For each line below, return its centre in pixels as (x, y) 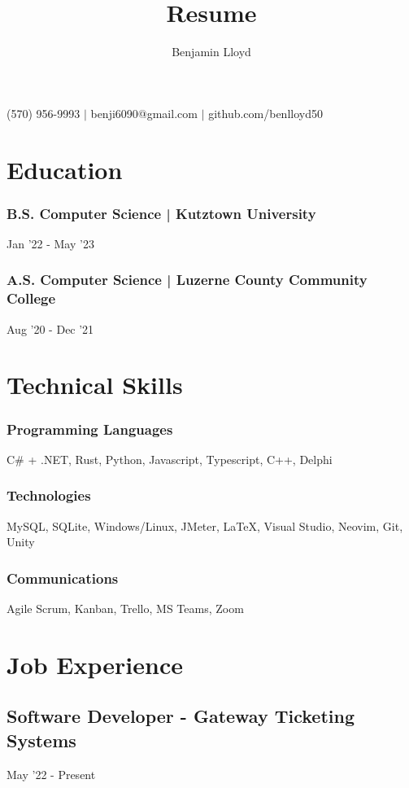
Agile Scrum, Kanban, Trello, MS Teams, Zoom (125, 609)
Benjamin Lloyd (211, 52)
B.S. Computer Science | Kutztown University (161, 213)
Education (65, 169)
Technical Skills (95, 385)
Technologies (49, 495)
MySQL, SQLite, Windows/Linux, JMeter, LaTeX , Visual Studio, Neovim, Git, (205, 525)
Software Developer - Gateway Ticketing (181, 716)
